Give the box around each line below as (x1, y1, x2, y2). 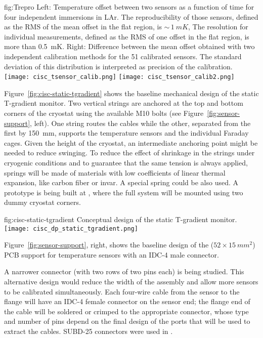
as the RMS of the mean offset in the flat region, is (4, 21, 162, 32)
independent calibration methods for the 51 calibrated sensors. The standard (4, 51, 242, 61)
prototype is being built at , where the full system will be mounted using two (4, 187, 243, 197)
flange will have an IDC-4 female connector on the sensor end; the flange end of (4, 296, 250, 307)
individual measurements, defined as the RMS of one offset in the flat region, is (4, 31, 249, 41)
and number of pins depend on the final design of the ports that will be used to (4, 316, 250, 326)
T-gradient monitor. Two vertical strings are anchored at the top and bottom (4, 98, 243, 108)
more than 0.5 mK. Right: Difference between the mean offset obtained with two (4, 41, 255, 52)
